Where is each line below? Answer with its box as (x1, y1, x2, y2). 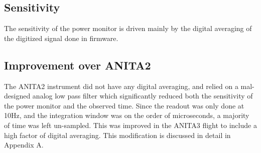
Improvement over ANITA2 (4, 57, 151, 72)
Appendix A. (4, 139, 44, 150)
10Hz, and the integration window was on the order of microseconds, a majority (4, 110, 249, 120)
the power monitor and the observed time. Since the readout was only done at (4, 100, 244, 110)
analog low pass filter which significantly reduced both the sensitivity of (32, 90, 253, 101)
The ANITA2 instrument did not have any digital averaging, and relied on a (4, 80, 238, 91)
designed (4, 90, 31, 101)
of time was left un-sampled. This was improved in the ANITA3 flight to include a (4, 119, 257, 130)
